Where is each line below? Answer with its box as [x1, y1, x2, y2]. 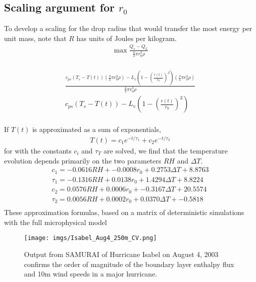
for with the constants [4, 145, 72, 155]
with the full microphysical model [4, 216, 107, 227]
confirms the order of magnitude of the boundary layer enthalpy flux [24, 258, 234, 269]
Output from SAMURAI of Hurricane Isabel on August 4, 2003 [24, 248, 218, 259]
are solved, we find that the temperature [103, 145, 228, 155]
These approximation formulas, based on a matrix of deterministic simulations [4, 207, 244, 217]
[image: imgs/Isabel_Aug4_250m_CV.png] [24, 234, 157, 242]
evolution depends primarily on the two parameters [4, 155, 161, 165]
